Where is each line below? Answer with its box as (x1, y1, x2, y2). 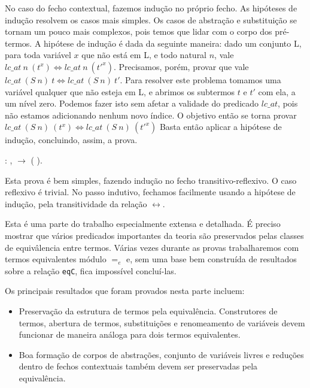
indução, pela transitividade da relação (5, 197, 147, 210)
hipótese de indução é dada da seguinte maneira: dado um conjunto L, (44, 37, 302, 49)
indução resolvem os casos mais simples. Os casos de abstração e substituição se (5, 13, 297, 26)
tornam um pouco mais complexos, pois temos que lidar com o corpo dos (5, 25, 272, 38)
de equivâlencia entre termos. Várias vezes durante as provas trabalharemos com (5, 241, 299, 253)
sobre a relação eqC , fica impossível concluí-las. (5, 264, 177, 277)
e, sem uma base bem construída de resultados (126, 253, 297, 265)
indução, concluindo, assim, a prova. (5, 134, 138, 146)
